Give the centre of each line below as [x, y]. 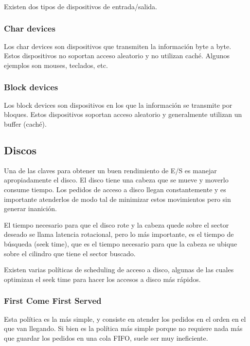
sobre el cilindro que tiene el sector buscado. [70, 253]
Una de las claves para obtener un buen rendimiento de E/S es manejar [110, 170]
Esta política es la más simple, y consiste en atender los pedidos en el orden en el [125, 319]
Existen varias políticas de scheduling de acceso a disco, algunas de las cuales [119, 270]
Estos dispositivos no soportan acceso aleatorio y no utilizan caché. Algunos [117, 56]
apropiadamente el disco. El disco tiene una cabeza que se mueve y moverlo [116, 180]
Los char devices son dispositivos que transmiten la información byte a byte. [118, 46]
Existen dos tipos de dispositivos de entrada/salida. [81, 6]
